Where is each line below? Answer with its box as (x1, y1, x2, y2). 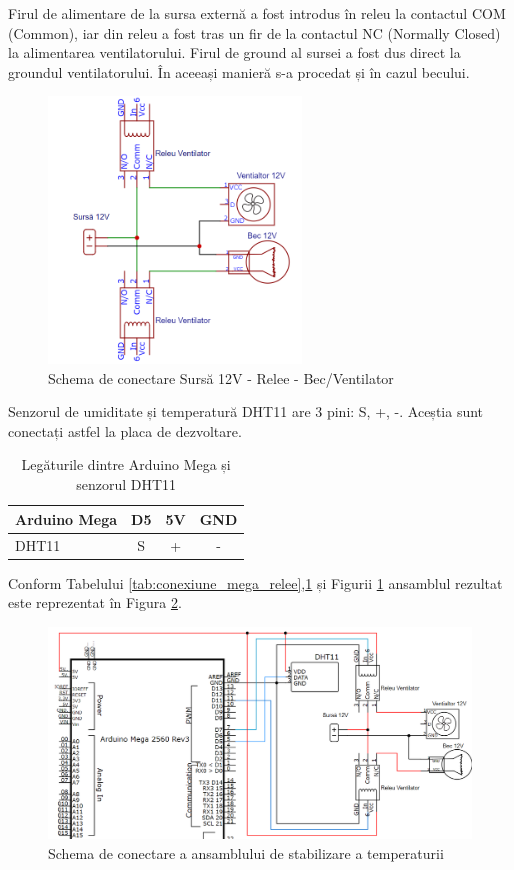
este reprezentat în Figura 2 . (8, 592, 182, 613)
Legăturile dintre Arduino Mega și (21, 454, 231, 475)
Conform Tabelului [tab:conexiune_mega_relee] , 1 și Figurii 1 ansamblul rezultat (8, 572, 503, 593)
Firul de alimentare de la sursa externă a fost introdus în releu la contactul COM (8, 3, 506, 23)
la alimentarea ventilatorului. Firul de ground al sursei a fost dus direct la (8, 42, 461, 63)
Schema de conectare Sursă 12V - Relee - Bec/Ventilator (48, 367, 394, 388)
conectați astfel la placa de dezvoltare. (8, 420, 242, 441)
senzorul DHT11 (76, 474, 177, 495)
